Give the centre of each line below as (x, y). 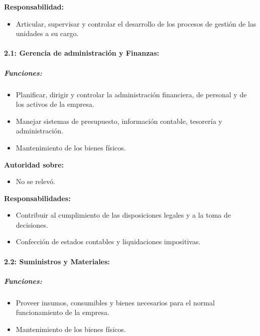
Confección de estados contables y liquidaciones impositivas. (108, 241)
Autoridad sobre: (34, 164)
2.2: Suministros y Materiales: (57, 261)
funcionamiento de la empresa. (62, 312)
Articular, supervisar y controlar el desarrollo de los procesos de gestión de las (136, 23)
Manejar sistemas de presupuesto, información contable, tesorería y (119, 121)
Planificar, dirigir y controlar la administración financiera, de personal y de (131, 94)
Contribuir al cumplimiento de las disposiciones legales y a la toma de (123, 215)
